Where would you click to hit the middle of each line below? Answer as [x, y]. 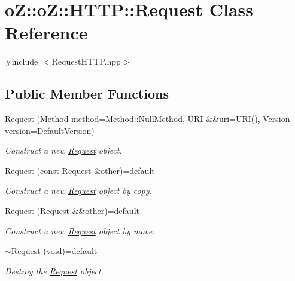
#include [22, 61]
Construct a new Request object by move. [80, 230]
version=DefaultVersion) [50, 130]
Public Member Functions [87, 94]
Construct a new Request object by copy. [78, 190]
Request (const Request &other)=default [80, 170]
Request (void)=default [54, 251]
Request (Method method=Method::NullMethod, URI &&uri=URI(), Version [147, 119]
